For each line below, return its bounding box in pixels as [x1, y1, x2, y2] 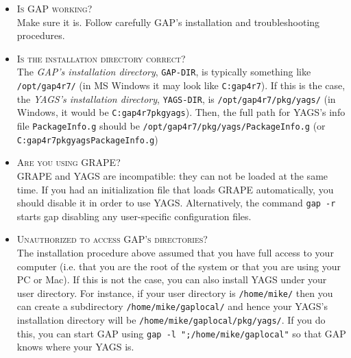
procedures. [16, 28, 65, 43]
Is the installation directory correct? [16, 51, 186, 65]
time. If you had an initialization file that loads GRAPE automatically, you [16, 182, 334, 196]
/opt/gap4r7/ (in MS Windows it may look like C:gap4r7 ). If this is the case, [16, 78, 346, 93]
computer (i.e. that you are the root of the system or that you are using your [16, 259, 341, 273]
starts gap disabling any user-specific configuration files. [16, 208, 252, 223]
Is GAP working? [16, 1, 93, 15]
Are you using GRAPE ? [16, 155, 121, 169]
